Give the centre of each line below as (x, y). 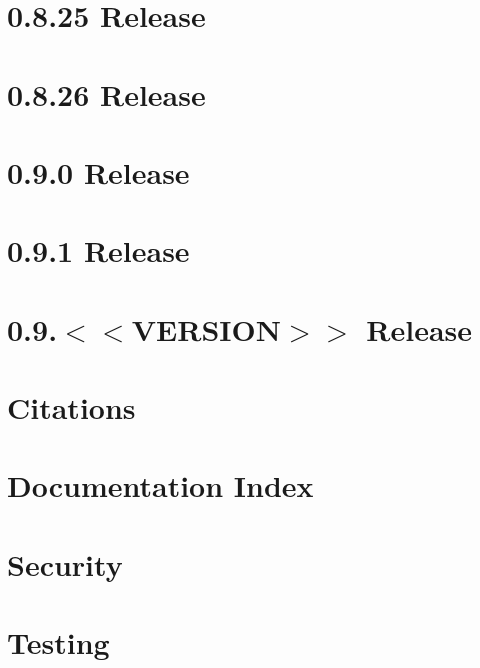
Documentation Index (160, 485)
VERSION (206, 328)
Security (65, 563)
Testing (58, 642)
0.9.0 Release (98, 171)
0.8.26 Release (106, 93)
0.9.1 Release (98, 250)
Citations (71, 407)
